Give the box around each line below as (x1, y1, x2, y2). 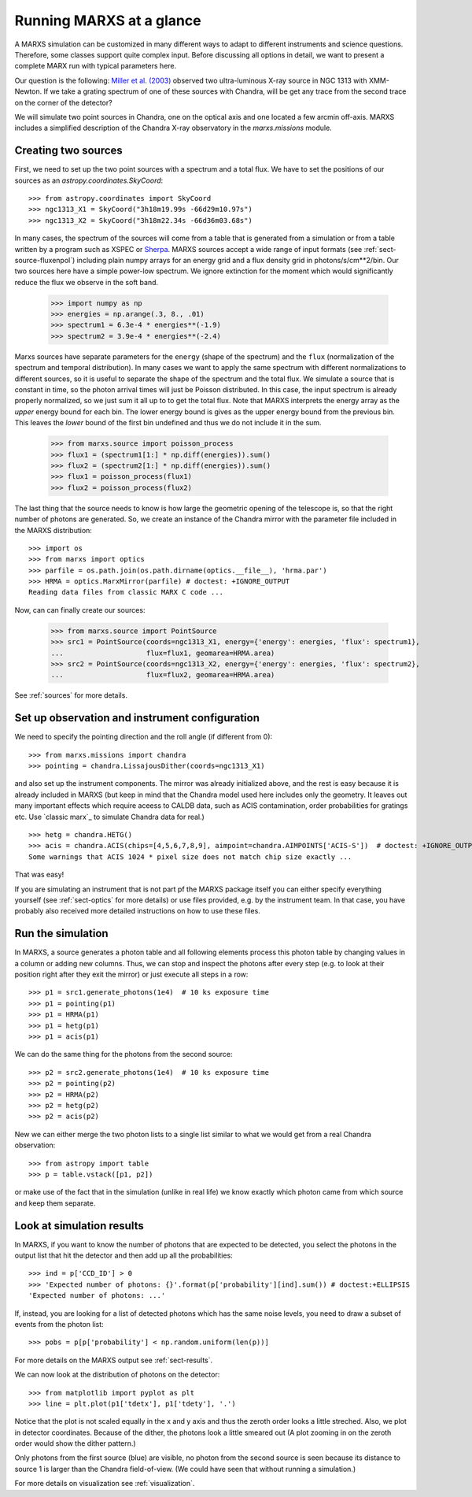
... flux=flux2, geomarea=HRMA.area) (50, 670, 275, 680)
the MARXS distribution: (14, 525, 92, 535)
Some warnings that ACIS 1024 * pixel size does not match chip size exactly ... (28, 852, 352, 862)
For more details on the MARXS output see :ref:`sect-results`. (14, 1355, 213, 1365)
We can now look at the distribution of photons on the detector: (14, 1370, 220, 1380)
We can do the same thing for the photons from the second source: (14, 1050, 233, 1059)
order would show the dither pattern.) (14, 1439, 137, 1448)
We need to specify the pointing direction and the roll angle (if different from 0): (14, 732, 273, 742)
